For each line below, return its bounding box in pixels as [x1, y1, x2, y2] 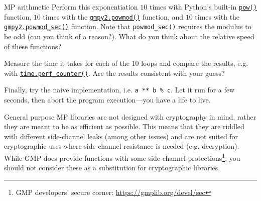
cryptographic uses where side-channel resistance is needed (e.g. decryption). [4, 141, 239, 151]
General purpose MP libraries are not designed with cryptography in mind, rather [4, 111, 256, 122]
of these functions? [4, 41, 62, 51]
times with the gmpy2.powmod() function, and [43, 11, 184, 22]
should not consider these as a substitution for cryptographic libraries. [4, 162, 220, 173]
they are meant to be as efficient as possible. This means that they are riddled [4, 121, 244, 132]
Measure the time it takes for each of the [4, 58, 129, 68]
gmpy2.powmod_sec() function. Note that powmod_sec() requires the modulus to [4, 21, 251, 32]
